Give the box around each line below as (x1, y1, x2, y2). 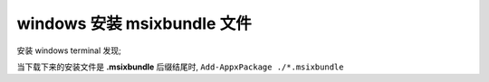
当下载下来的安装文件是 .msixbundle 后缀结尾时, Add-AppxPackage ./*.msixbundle (16, 61, 344, 72)
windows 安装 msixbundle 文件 (16, 14, 253, 33)
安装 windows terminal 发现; (16, 45, 121, 56)
